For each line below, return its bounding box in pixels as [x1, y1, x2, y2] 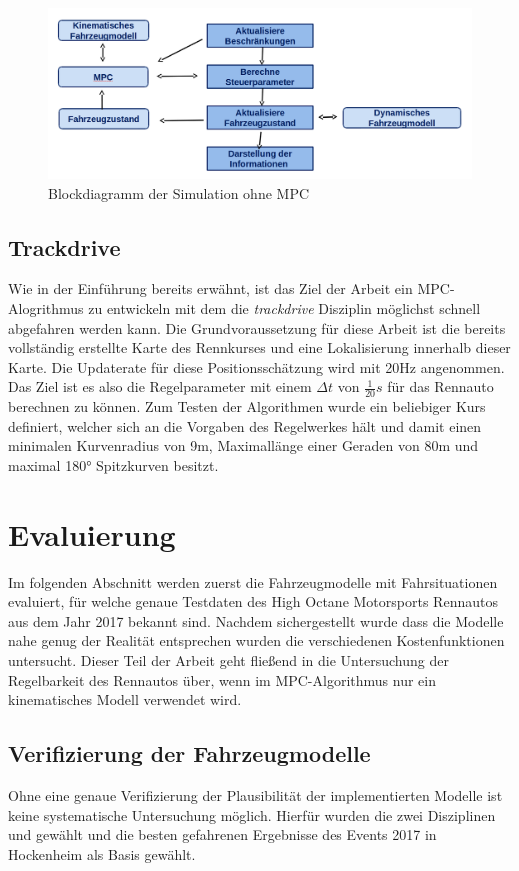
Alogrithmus [8, 297, 84, 318]
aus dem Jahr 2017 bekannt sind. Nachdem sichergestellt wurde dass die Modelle [8, 610, 504, 631]
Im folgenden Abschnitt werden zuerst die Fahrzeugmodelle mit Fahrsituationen [8, 571, 498, 592]
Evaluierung [8, 513, 176, 554]
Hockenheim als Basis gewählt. [8, 843, 196, 864]
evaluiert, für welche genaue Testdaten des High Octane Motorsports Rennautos [8, 591, 498, 612]
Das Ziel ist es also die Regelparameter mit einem [8, 376, 312, 397]
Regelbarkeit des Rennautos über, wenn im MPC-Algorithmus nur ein [8, 669, 436, 690]
